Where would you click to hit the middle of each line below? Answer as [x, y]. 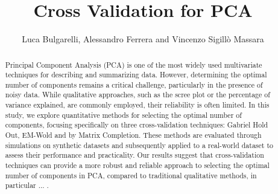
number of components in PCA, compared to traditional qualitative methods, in [131, 175]
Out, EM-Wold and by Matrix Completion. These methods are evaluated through [133, 135]
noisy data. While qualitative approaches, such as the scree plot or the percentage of [137, 95]
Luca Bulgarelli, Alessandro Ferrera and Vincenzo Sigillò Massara [143, 39]
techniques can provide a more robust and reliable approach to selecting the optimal [137, 165]
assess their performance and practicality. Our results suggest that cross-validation [134, 155]
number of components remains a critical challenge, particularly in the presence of [134, 84]
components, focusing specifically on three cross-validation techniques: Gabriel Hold [137, 125]
